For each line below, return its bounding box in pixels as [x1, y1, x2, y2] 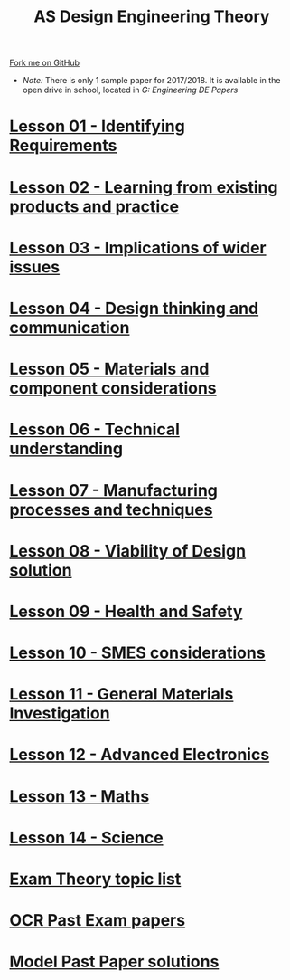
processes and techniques [9, 500, 214, 519]
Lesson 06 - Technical [9, 419, 181, 440]
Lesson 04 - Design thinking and [9, 298, 259, 319]
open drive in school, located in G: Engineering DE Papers [22, 84, 239, 96]
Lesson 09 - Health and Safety [9, 601, 243, 622]
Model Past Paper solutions [9, 952, 220, 972]
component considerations [9, 378, 217, 399]
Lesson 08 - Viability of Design [9, 540, 247, 561]
